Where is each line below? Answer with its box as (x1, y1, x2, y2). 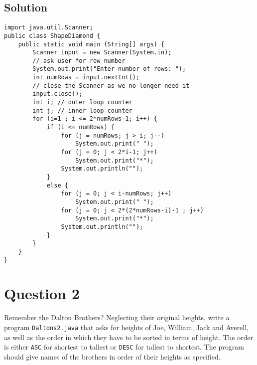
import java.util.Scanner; (4, 24, 93, 31)
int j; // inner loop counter (32, 107, 132, 114)
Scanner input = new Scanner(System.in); (32, 49, 172, 56)
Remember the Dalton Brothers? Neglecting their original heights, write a (4, 312, 230, 323)
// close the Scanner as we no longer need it (32, 82, 190, 89)
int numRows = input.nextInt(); (32, 74, 140, 81)
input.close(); (32, 90, 83, 98)
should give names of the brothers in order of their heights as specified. (4, 351, 221, 362)
